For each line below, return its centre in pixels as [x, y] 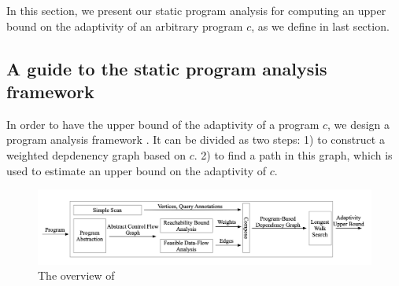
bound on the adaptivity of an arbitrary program [125, 26]
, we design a [359, 124]
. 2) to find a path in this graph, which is [293, 154]
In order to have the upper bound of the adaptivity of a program [163, 124]
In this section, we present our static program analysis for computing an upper [196, 10]
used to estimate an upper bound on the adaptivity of [137, 170]
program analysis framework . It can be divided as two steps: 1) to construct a [196, 139]
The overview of [76, 275]
